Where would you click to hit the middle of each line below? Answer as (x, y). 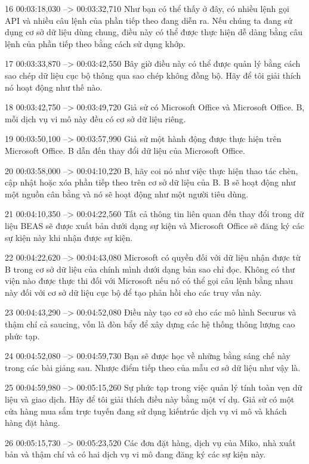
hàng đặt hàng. (33, 423)
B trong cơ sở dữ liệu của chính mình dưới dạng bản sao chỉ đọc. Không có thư (150, 269)
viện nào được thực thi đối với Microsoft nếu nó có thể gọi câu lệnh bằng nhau (149, 281)
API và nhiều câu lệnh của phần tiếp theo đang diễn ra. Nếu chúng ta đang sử (149, 20)
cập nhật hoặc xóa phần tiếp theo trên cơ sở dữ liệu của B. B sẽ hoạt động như (150, 182)
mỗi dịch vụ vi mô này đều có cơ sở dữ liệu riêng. (95, 118)
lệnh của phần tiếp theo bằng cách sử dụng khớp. (95, 43)
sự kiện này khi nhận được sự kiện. (69, 237)
